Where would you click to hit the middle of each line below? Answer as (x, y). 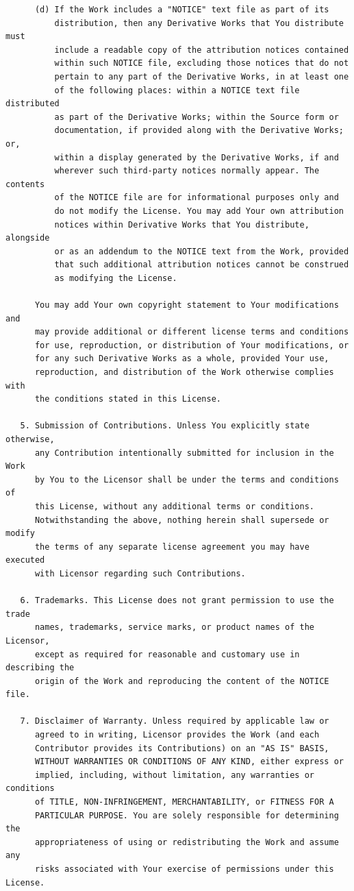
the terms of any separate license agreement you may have (172, 547)
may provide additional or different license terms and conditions (192, 332)
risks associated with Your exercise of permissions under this (184, 869)
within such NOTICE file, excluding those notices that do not (202, 63)
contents (25, 184)
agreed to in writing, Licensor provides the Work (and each (177, 735)
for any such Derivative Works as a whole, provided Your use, (182, 359)
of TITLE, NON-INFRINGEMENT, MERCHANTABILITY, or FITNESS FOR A (184, 802)
